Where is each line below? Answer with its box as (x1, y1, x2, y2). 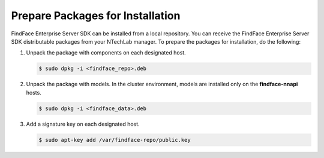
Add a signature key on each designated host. (26, 120, 140, 127)
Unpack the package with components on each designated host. (26, 49, 186, 56)
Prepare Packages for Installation (11, 9, 181, 22)
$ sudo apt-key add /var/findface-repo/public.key (38, 136, 191, 143)
